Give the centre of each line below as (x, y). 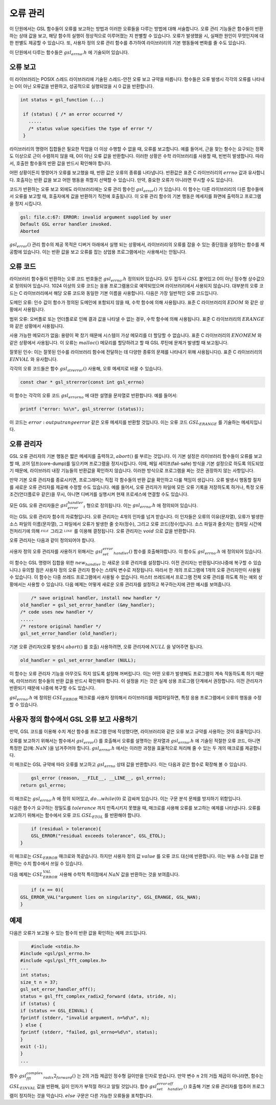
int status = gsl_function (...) (62, 100)
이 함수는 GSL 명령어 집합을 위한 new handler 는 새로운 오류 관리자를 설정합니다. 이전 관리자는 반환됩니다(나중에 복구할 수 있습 (135, 563)
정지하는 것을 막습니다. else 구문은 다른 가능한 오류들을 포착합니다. (86, 1095)
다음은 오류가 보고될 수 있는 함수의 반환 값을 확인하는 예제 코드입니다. (78, 933)
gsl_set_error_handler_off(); (58, 989)
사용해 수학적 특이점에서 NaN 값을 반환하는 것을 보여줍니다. (119, 874)
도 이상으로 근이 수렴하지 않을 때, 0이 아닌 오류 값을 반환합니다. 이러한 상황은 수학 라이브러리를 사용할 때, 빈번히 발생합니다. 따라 (137, 156)
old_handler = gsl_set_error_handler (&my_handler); (88, 605)
